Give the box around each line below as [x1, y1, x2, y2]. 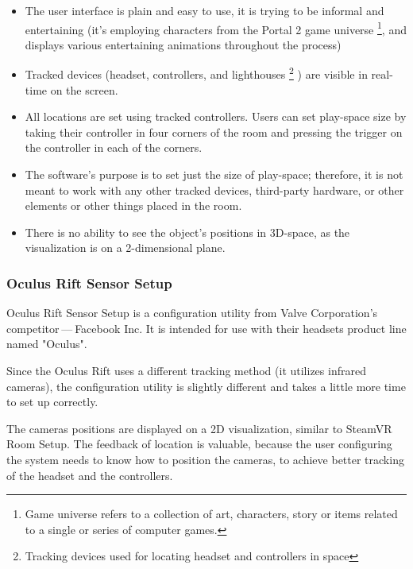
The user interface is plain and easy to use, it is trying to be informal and [25, 2, 384, 18]
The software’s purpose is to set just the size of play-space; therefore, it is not [25, 166, 403, 183]
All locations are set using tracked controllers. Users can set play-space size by [25, 108, 407, 125]
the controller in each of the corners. [25, 139, 203, 156]
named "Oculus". [6, 335, 87, 352]
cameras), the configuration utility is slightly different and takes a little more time [6, 377, 406, 394]
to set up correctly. [6, 393, 98, 410]
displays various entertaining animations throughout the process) [25, 36, 342, 52]
